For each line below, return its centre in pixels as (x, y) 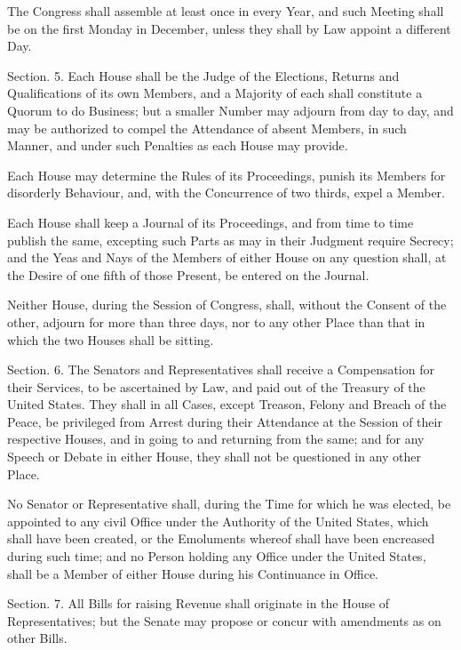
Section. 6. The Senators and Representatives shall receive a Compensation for (221, 369)
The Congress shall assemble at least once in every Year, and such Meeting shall (226, 11)
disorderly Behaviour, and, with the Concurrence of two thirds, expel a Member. (226, 193)
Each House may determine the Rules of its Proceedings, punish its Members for (227, 175)
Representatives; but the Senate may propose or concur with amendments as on (224, 620)
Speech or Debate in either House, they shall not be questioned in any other (215, 457)
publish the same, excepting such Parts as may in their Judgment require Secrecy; (230, 240)
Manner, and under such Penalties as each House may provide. (178, 145)
